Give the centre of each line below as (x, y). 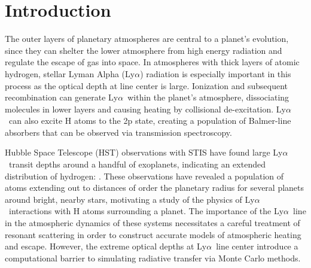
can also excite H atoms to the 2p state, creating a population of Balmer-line (150, 121)
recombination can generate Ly (62, 97)
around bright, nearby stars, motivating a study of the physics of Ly (130, 199)
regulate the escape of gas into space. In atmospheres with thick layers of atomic (152, 62)
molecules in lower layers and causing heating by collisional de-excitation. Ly (145, 109)
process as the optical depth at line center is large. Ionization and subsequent (147, 85)
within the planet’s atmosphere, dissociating (208, 97)
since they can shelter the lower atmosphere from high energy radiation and (144, 50)
